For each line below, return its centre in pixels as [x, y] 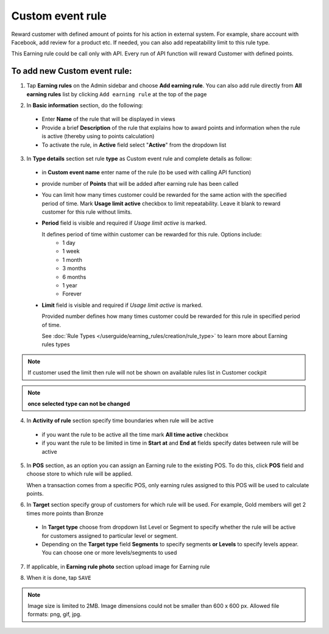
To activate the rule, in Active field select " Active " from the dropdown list [134, 145]
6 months [74, 276]
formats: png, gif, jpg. [55, 615]
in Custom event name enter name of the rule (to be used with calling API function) [147, 172]
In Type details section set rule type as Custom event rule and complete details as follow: [139, 158]
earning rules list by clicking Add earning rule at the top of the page [117, 94]
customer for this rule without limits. [87, 212]
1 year [70, 286]
